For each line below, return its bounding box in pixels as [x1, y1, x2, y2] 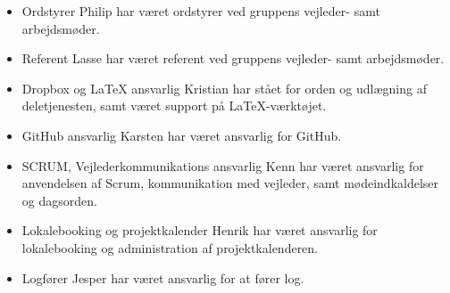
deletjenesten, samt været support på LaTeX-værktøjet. [21, 96, 327, 115]
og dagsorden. [21, 191, 97, 209]
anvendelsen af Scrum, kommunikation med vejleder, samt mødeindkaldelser [21, 174, 439, 192]
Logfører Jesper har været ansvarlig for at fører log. [21, 268, 304, 287]
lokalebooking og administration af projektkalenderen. [21, 238, 319, 256]
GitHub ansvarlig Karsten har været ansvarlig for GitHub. [21, 126, 342, 144]
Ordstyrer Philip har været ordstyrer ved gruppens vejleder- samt [21, 2, 380, 20]
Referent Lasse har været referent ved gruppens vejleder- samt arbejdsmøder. [21, 49, 445, 68]
